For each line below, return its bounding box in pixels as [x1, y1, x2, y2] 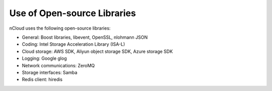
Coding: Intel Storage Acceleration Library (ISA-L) [22, 41, 125, 47]
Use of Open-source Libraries [9, 8, 136, 19]
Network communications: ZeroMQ [22, 62, 95, 68]
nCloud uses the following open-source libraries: [9, 25, 111, 31]
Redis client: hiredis [22, 76, 63, 82]
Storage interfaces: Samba [22, 69, 78, 75]
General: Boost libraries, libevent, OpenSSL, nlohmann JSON [22, 34, 148, 40]
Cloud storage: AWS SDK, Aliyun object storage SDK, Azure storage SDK [22, 48, 173, 54]
